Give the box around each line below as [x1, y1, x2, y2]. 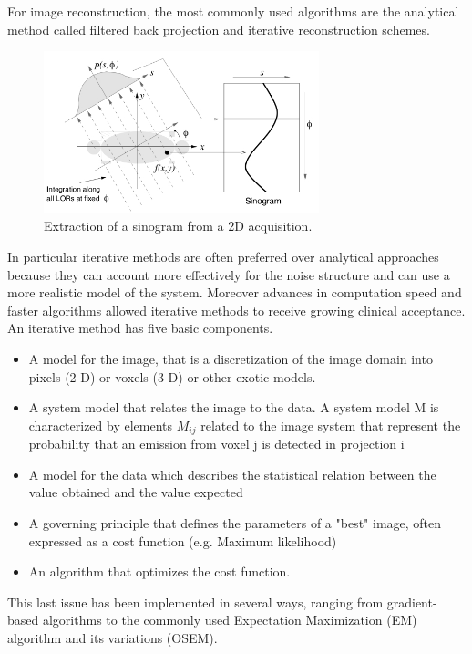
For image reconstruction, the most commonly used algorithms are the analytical [7, 2, 459, 20]
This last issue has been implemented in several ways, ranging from [7, 592, 384, 611]
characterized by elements [28, 415, 173, 434]
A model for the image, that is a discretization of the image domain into [28, 348, 433, 368]
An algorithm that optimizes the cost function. [28, 562, 291, 581]
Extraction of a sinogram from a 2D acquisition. [44, 216, 313, 235]
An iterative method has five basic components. [7, 318, 273, 337]
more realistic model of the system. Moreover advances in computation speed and [7, 283, 462, 302]
